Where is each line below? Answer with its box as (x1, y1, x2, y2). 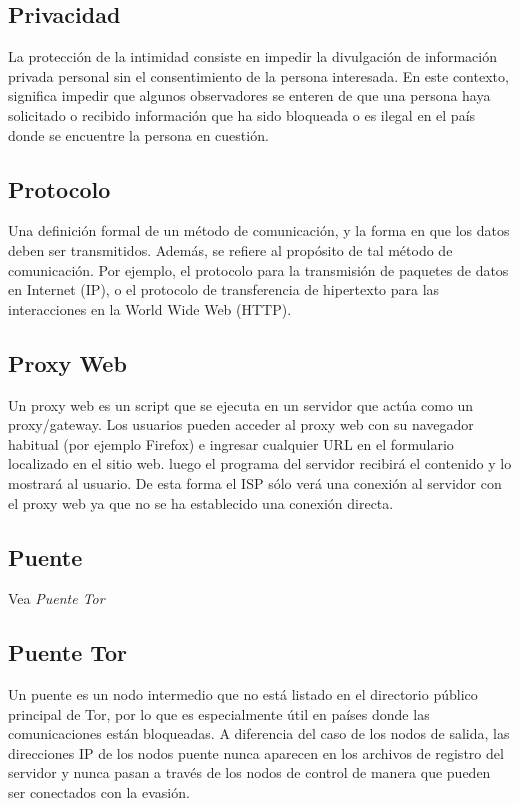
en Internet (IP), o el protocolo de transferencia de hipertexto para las (8, 279, 440, 300)
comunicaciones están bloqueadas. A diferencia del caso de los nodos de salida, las (8, 723, 510, 744)
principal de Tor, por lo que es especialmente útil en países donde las (8, 703, 430, 724)
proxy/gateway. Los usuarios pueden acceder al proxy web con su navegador (8, 414, 474, 435)
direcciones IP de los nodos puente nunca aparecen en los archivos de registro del (8, 742, 504, 763)
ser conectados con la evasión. (8, 782, 190, 803)
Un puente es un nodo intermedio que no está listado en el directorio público (8, 684, 478, 705)
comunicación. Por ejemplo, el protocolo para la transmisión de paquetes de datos (8, 259, 509, 280)
